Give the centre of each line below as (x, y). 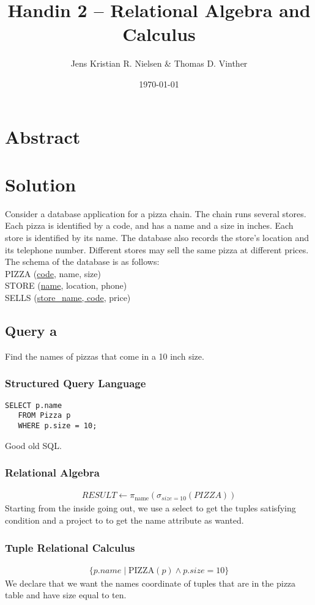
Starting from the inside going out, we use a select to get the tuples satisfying (150, 508)
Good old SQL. (33, 445)
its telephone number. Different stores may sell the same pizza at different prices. (157, 249)
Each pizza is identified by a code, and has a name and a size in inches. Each (149, 225)
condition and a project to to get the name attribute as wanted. (124, 520)
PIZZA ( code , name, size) (53, 273)
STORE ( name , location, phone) (66, 285)
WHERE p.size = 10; (57, 425)
